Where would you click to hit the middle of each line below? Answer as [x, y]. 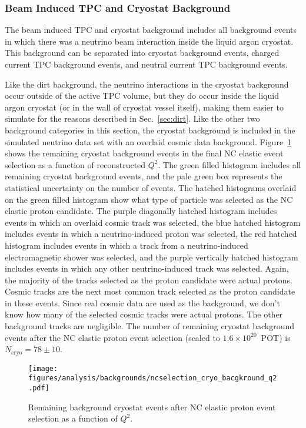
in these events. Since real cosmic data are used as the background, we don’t [142, 302]
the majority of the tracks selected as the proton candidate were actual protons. [149, 280]
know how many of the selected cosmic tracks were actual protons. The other [144, 314]
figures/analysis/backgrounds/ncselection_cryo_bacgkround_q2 [153, 378]
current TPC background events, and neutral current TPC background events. [146, 64]
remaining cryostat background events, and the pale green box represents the [144, 176]
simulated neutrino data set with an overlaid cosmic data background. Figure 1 [148, 141]
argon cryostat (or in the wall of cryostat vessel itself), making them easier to [144, 107]
